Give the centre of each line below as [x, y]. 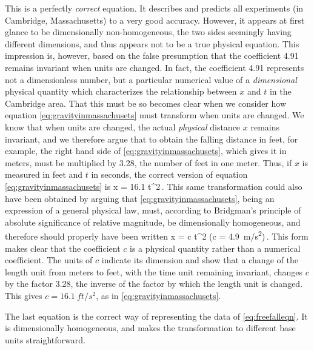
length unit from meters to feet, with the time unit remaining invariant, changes [154, 271]
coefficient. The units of [49, 260]
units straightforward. [45, 339]
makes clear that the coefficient [63, 248]
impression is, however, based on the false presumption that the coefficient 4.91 [152, 56]
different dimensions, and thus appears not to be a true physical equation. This [152, 43]
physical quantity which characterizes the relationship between [121, 91]
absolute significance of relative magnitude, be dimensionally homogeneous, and [153, 222]
